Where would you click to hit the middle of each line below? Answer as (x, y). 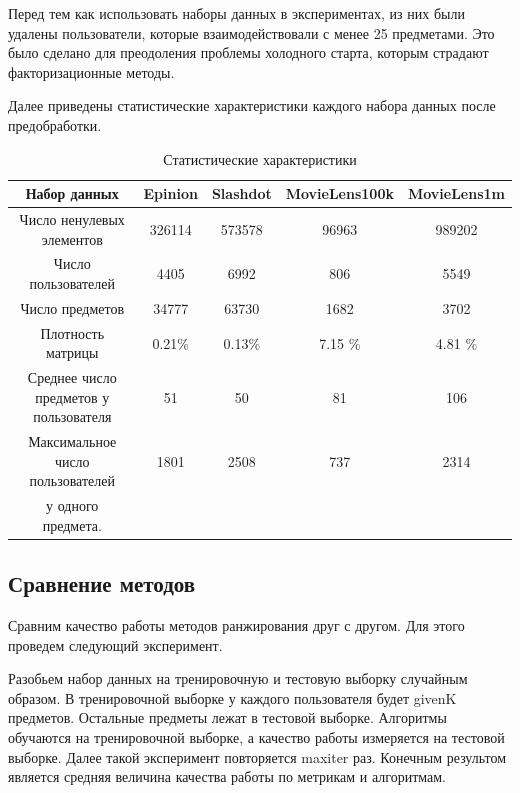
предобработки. (55, 124)
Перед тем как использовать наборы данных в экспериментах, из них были (236, 13)
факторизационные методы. (91, 71)
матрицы (72, 352)
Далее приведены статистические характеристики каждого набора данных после (252, 105)
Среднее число (72, 377)
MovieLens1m (456, 193)
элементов (72, 238)
